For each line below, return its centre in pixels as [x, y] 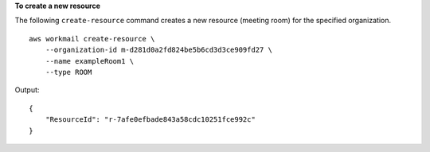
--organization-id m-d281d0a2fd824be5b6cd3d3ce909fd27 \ [158, 50]
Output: [27, 90]
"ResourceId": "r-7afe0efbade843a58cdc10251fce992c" [150, 120]
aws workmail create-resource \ [92, 39]
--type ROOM [68, 72]
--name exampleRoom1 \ [90, 61]
